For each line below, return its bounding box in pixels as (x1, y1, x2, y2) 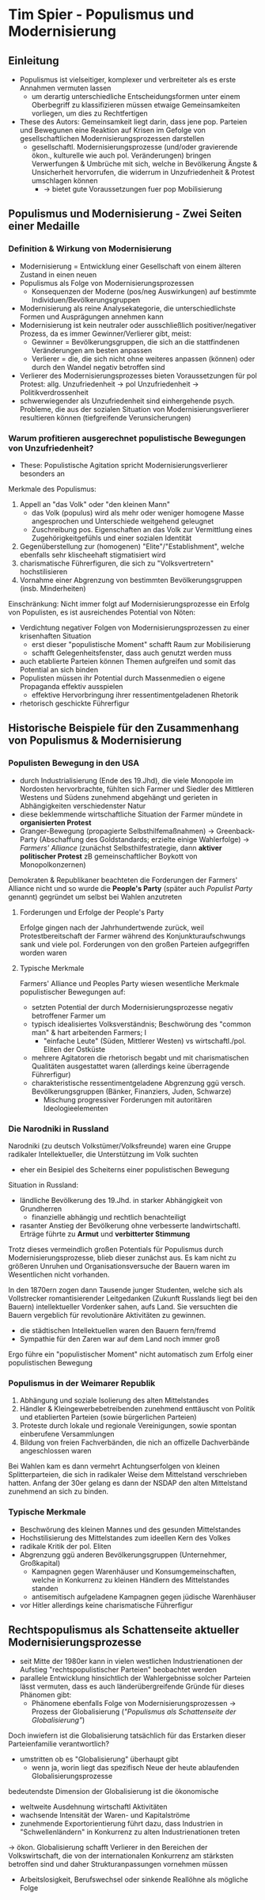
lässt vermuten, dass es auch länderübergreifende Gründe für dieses (19, 1681, 245, 1692)
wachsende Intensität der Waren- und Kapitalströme (19, 1811, 191, 1820)
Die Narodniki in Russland (8, 1123, 109, 1134)
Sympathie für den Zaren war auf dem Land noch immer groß (19, 1334, 220, 1343)
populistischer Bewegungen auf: (19, 987, 126, 996)
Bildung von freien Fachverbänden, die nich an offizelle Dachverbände (19, 1437, 250, 1447)
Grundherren (19, 1204, 62, 1213)
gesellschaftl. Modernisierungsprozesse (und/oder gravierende (31, 143, 238, 151)
